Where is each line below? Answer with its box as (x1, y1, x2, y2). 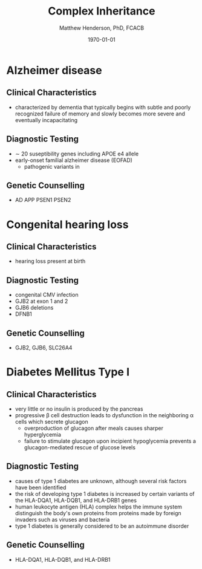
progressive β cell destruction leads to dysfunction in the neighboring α (15, 412, 194, 418)
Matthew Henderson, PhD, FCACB (59, 24, 144, 31)
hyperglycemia (24, 431, 62, 438)
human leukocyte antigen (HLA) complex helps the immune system (15, 503, 183, 510)
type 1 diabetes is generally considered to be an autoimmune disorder (15, 522, 189, 530)
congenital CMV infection (15, 291, 79, 299)
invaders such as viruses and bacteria (15, 516, 110, 523)
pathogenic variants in (24, 163, 80, 170)
